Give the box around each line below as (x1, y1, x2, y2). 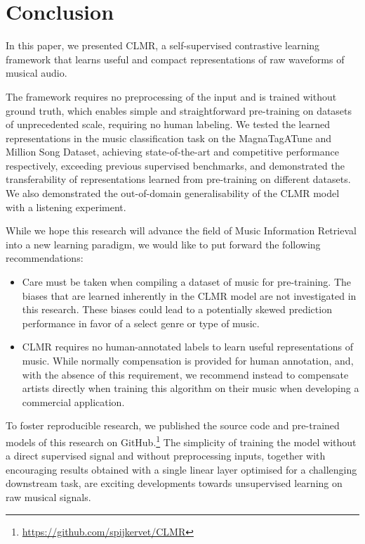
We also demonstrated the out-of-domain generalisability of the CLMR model (6, 186, 340, 201)
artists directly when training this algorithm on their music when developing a (22, 381, 359, 396)
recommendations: (6, 251, 84, 265)
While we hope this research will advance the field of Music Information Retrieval (6, 223, 357, 238)
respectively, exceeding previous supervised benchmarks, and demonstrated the (6, 158, 345, 172)
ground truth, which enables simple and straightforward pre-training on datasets (6, 103, 352, 118)
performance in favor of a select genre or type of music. (22, 315, 260, 330)
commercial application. (22, 394, 125, 409)
